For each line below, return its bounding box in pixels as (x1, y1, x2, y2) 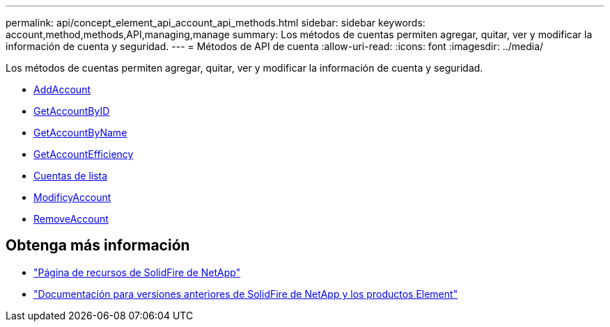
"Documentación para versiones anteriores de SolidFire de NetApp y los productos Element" (33, 287, 458, 300)
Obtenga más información (6, 237, 190, 255)
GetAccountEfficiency (33, 148, 134, 160)
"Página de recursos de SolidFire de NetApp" (33, 266, 241, 278)
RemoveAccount (33, 213, 109, 225)
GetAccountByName (33, 127, 127, 138)
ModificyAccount (33, 191, 111, 203)
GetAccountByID (33, 105, 110, 117)
